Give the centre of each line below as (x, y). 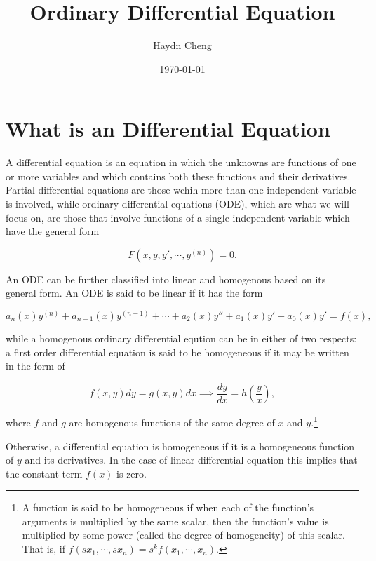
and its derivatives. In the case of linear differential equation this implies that (191, 460)
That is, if (43, 549)
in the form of (35, 366)
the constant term (44, 473)
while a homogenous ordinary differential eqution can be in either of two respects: (181, 338)
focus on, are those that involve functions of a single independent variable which (178, 217)
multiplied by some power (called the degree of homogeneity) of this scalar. (183, 535)
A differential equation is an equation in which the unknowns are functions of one (181, 162)
